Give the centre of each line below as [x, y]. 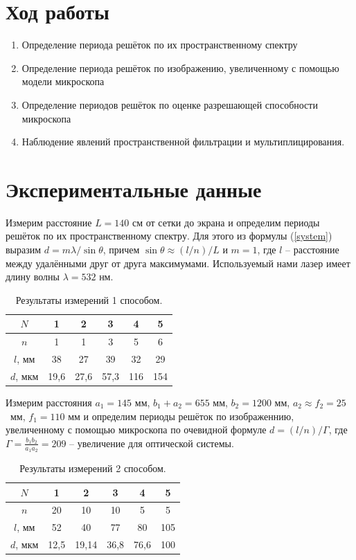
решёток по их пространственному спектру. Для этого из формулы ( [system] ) [169, 236]
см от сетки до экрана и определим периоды [226, 222]
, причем [121, 249]
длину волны [33, 277]
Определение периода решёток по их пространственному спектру [160, 45]
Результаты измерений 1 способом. [89, 299]
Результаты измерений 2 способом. [93, 468]
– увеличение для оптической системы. [152, 443]
